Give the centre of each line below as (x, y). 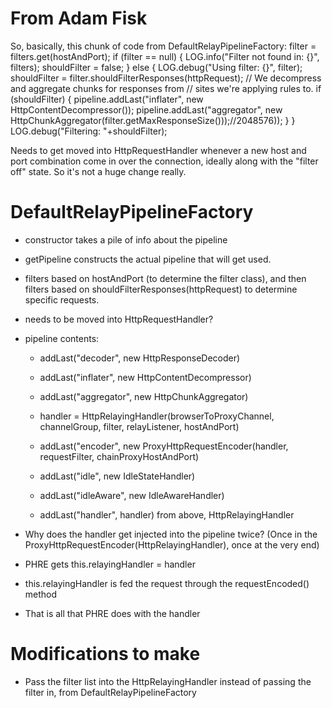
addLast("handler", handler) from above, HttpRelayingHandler (167, 514)
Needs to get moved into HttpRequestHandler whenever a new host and (158, 150)
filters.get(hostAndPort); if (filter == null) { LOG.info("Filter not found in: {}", (165, 56)
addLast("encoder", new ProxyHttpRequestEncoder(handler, (164, 446)
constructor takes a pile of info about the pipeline (126, 239)
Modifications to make (105, 654)
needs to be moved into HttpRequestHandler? (119, 319)
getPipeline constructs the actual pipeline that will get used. (148, 259)
